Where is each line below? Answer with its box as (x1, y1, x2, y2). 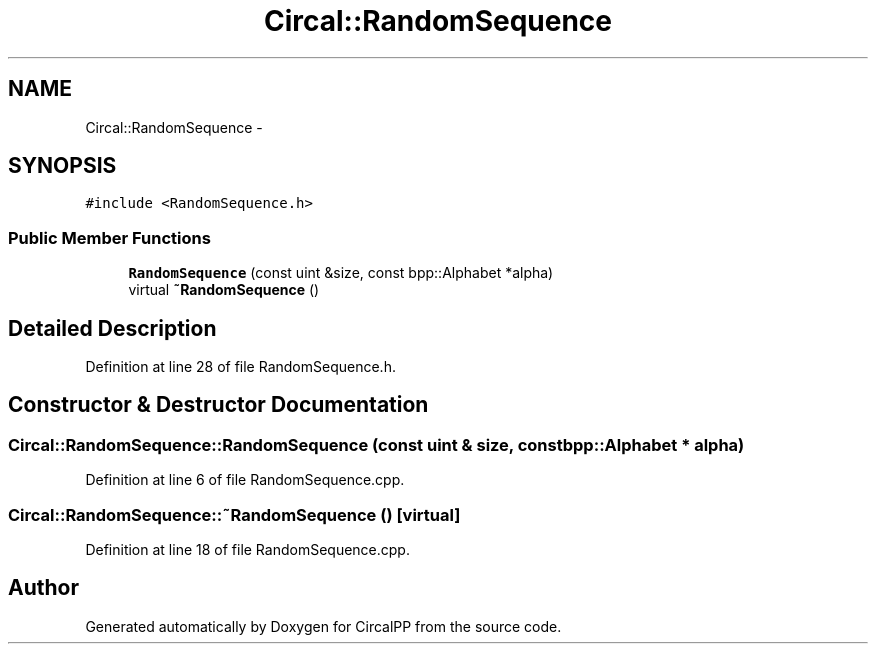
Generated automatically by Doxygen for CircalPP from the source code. (85, 617, 562, 635)
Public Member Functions (8, 227, 211, 248)
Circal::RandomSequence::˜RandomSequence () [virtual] (8, 504, 461, 525)
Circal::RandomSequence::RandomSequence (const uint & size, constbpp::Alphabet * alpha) (8, 434, 745, 455)
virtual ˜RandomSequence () (128, 281, 320, 299)
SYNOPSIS (8, 153, 117, 179)
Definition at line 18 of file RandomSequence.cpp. (85, 541, 410, 558)
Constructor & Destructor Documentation (8, 392, 429, 418)
